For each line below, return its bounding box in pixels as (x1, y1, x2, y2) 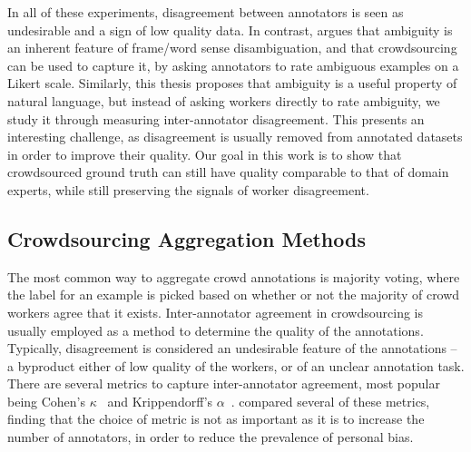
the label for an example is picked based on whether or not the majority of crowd (7, 285, 460, 304)
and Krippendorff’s (107, 391, 213, 410)
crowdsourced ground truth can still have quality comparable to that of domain (7, 162, 449, 182)
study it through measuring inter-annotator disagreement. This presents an (7, 109, 425, 128)
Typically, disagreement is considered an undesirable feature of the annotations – (7, 339, 457, 358)
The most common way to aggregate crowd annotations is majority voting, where (7, 267, 460, 286)
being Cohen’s (7, 391, 86, 410)
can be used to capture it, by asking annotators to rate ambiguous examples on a (7, 55, 459, 74)
